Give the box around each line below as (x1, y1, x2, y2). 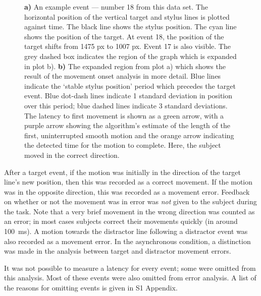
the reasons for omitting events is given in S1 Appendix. (4, 282, 178, 293)
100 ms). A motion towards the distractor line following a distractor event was (4, 226, 248, 236)
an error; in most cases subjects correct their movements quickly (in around (4, 216, 238, 226)
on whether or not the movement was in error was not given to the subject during (4, 196, 257, 207)
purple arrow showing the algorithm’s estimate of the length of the (24, 120, 230, 131)
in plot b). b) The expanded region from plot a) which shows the (24, 61, 226, 71)
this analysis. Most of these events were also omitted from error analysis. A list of (4, 272, 256, 283)
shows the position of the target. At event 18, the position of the (24, 31, 224, 41)
